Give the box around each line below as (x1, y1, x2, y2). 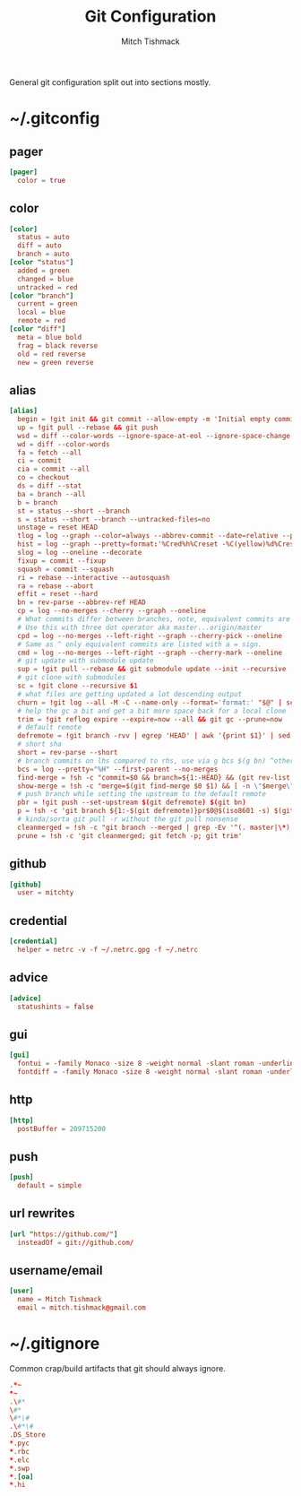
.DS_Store (9, 1431, 47, 1440)
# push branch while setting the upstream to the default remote (17, 790, 267, 799)
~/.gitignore (9, 1334, 100, 1354)
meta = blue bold (17, 333, 82, 342)
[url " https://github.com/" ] (9, 1230, 118, 1239)
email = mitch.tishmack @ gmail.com (17, 1303, 146, 1312)
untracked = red (17, 282, 78, 292)
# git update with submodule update (17, 656, 154, 665)
